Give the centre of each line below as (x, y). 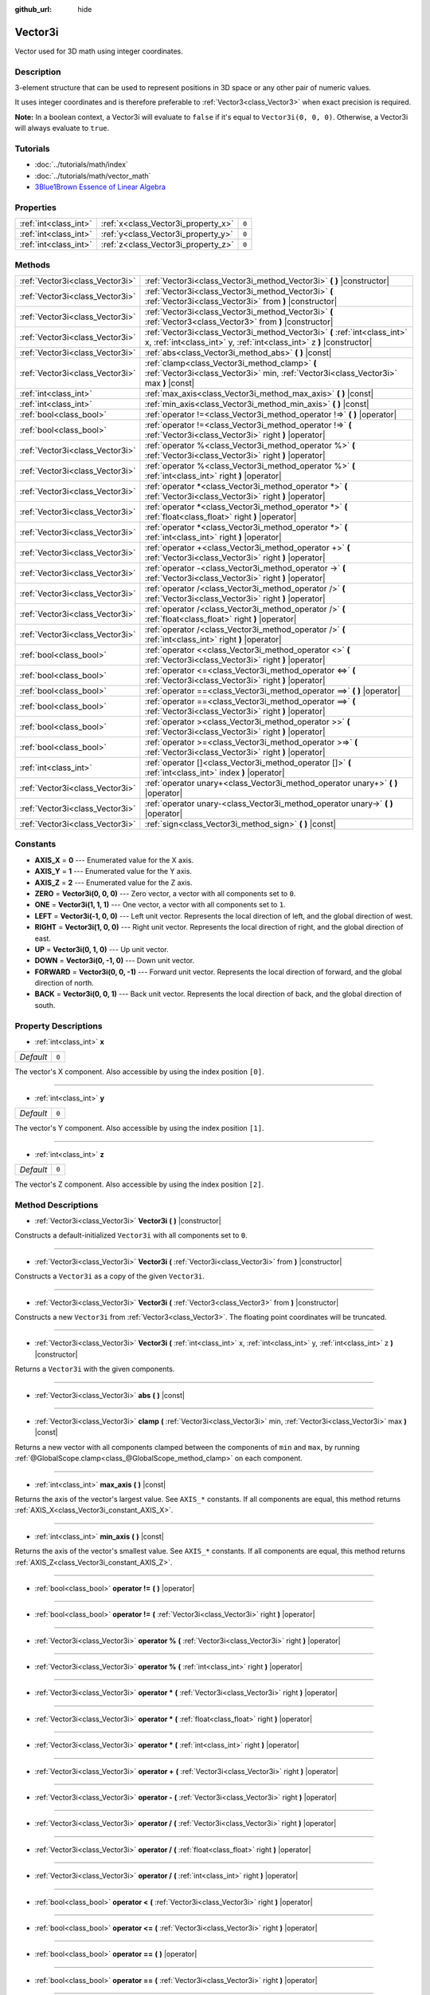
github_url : (33, 9)
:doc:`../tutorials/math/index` (82, 164)
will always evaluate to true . (62, 128)
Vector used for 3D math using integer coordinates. (99, 51)
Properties (36, 207)
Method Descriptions (57, 1205)
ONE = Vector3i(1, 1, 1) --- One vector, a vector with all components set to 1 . (160, 905)
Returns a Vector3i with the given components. (95, 1369)
